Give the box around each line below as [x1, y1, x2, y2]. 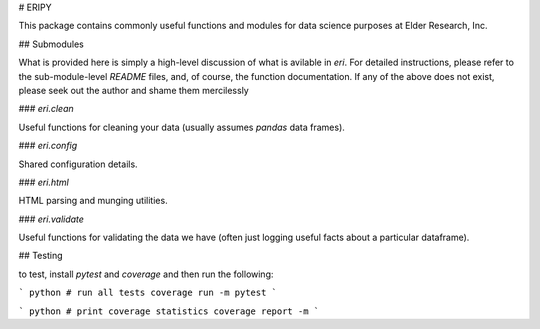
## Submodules [18, 38, 84, 50]
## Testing [18, 250, 63, 262]
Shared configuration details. [18, 158, 139, 170]
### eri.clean [18, 103, 74, 115]
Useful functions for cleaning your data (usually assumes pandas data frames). [18, 121, 345, 133]
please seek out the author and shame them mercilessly [18, 84, 249, 96]
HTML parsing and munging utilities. [18, 195, 169, 207]
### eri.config [18, 140, 78, 152]
